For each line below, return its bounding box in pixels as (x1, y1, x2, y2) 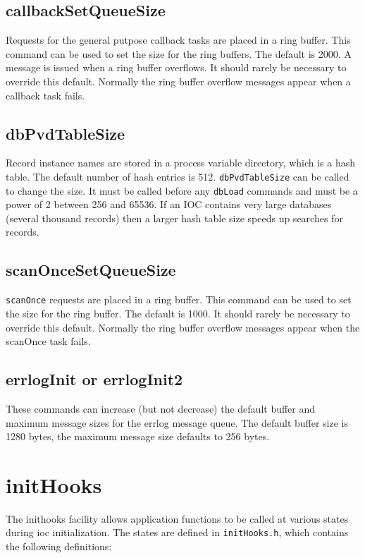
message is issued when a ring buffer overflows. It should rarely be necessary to (6, 60, 347, 75)
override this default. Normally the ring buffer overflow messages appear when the (6, 320, 360, 334)
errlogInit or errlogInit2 (6, 368, 183, 390)
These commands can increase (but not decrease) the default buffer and (6, 401, 316, 416)
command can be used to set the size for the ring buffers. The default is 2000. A (6, 46, 352, 61)
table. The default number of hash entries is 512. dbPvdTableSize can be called (6, 169, 349, 183)
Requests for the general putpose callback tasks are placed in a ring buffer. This (6, 32, 351, 47)
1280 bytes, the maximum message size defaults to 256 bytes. (6, 429, 270, 444)
